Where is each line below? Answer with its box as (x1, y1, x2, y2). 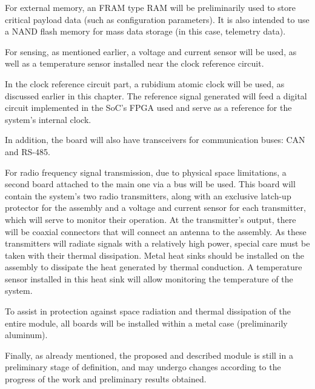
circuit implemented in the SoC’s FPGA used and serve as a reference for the (5, 101, 292, 114)
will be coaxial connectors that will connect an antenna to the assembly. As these (5, 225, 307, 238)
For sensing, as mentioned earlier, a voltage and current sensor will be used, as (5, 45, 297, 58)
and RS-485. (5, 145, 50, 158)
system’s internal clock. (5, 113, 91, 125)
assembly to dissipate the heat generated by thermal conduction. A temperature (5, 261, 302, 273)
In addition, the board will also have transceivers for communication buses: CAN (5, 133, 305, 146)
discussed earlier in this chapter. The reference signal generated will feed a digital (5, 89, 307, 102)
